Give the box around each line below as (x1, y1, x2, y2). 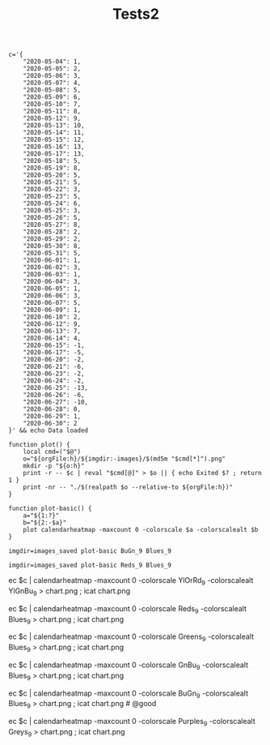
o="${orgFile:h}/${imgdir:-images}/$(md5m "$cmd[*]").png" (23, 455, 226, 463)
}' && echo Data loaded (8, 426, 89, 435)
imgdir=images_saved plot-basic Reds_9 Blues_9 (8, 561, 172, 570)
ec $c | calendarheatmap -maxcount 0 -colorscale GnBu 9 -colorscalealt (8, 660, 249, 671)
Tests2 (112, 5, 160, 24)
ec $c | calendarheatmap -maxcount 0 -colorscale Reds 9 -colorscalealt (8, 603, 247, 615)
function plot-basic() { (8, 504, 92, 513)
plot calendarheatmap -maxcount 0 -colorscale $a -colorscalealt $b (23, 526, 259, 534)
